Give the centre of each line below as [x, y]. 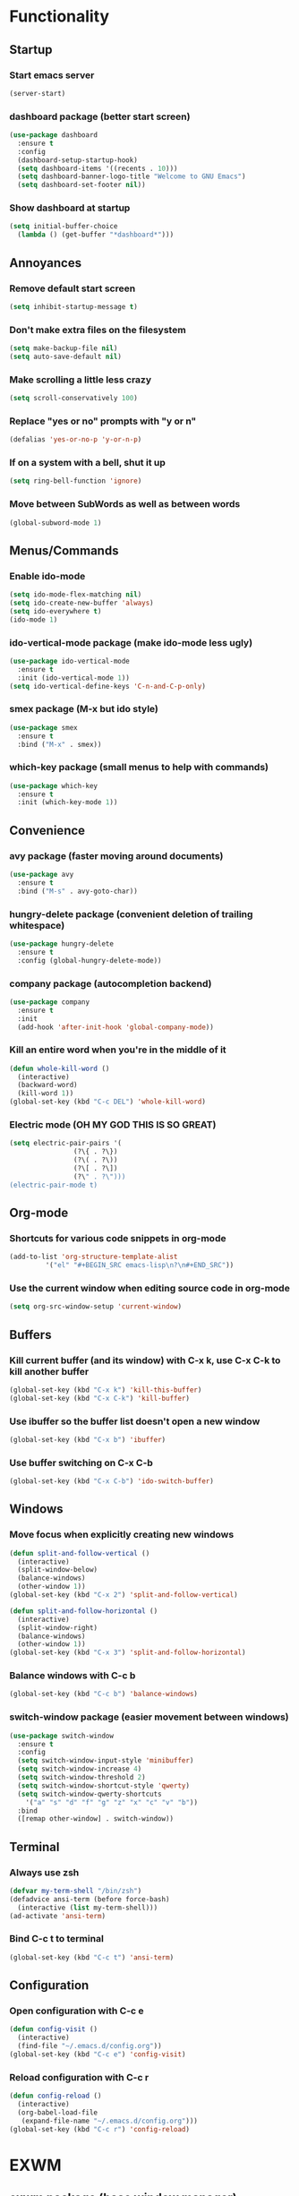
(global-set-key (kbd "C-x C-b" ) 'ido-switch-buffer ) [112, 1481]
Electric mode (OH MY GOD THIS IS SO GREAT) [113, 1124]
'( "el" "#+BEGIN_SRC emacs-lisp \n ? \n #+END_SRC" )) [140, 1265]
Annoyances [46, 263]
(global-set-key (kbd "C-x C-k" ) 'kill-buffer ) [100, 1398]
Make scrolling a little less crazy [81, 380]
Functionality [60, 17]
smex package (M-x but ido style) [84, 709]
